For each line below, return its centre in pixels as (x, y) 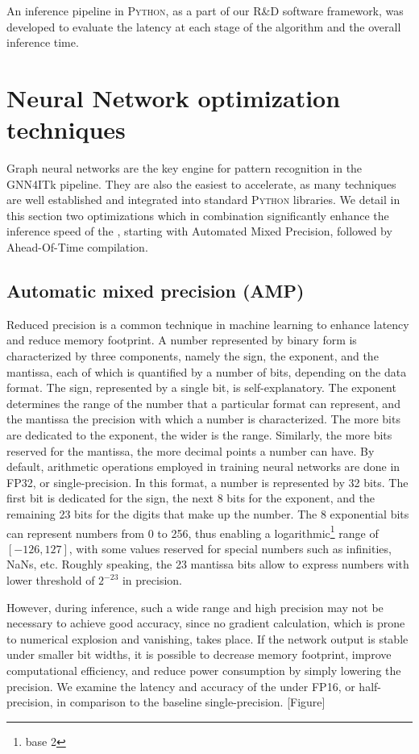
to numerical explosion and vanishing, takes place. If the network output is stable (207, 638)
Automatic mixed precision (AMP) (156, 291)
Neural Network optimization (174, 97)
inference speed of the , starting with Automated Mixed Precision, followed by (199, 231)
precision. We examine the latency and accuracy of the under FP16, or (181, 686)
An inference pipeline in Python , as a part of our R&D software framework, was (205, 10)
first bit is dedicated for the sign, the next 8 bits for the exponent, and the (191, 498)
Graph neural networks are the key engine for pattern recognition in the (185, 168)
